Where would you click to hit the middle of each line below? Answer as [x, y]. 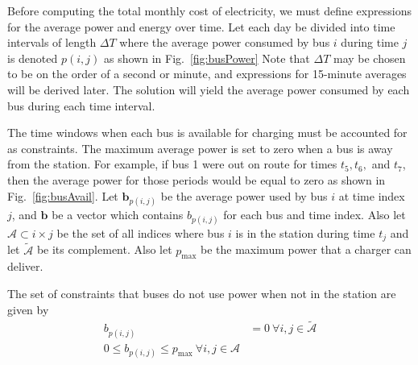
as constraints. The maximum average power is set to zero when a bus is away [200, 148]
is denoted [33, 58]
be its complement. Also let [104, 249]
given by [28, 309]
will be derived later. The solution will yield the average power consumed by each [209, 89]
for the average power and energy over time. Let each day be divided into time [201, 26]
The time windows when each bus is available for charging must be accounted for [207, 133]
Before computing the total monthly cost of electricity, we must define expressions [209, 10]
